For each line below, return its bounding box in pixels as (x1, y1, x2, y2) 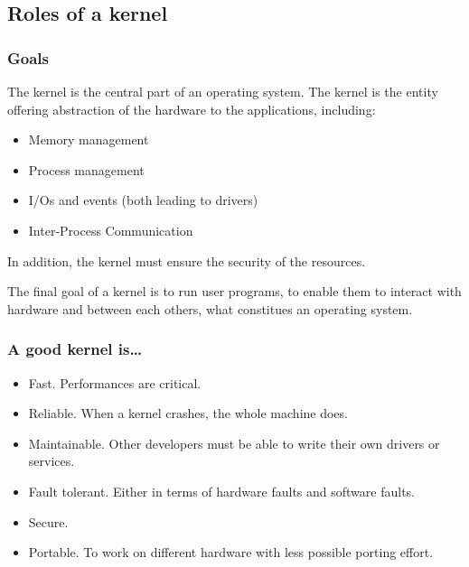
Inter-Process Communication (28, 220, 193, 239)
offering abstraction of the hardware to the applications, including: (7, 99, 376, 118)
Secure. (28, 512, 69, 531)
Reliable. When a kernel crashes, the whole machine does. (28, 404, 348, 423)
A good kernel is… (7, 338, 143, 360)
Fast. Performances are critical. (28, 373, 202, 392)
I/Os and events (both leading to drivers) (28, 191, 258, 209)
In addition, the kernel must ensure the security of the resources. (7, 251, 366, 270)
